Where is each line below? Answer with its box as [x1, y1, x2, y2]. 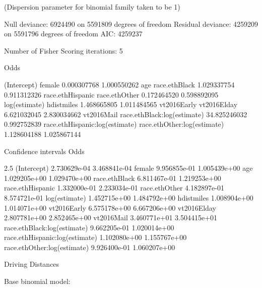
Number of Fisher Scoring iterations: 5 [4, 45, 123, 56]
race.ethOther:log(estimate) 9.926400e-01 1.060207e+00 [4, 242, 175, 252]
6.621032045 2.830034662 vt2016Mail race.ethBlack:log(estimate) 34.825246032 [4, 109, 247, 119]
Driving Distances [4, 259, 59, 269]
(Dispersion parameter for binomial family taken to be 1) [4, 2, 180, 12]
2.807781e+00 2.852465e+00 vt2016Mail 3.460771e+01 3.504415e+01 [4, 212, 218, 223]
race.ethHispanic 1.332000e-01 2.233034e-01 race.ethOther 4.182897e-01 [4, 182, 224, 193]
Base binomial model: [4, 276, 71, 286]
